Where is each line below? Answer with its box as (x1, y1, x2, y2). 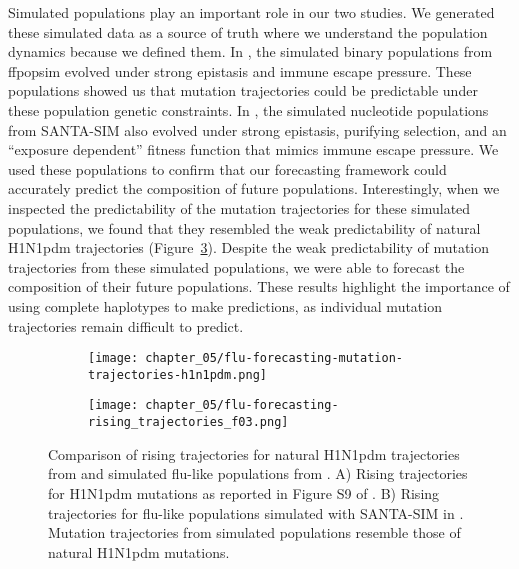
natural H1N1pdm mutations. (48, 541, 230, 562)
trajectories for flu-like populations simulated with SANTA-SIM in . (48, 502, 464, 523)
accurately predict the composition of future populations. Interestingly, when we (8, 178, 500, 199)
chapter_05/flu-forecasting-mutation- (145, 351, 403, 366)
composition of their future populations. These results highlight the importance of (8, 276, 510, 297)
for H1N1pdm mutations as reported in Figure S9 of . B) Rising (48, 482, 440, 503)
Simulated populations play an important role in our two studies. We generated (8, 2, 495, 22)
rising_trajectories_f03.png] (88, 415, 289, 430)
